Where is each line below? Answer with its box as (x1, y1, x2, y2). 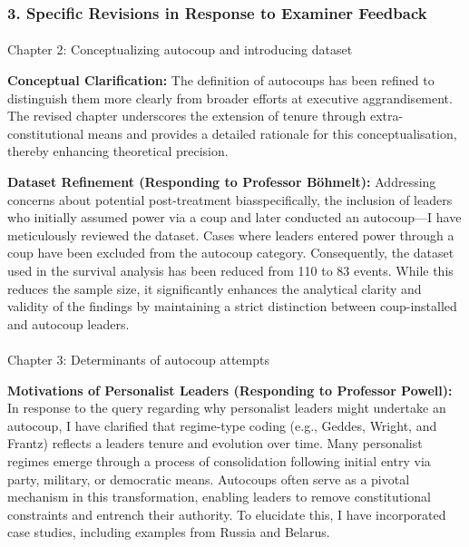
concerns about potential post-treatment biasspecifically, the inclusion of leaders (7, 190, 453, 209)
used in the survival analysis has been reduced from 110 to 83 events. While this (7, 260, 454, 279)
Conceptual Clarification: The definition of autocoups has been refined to (7, 71, 435, 90)
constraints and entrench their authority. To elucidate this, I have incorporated (7, 504, 446, 523)
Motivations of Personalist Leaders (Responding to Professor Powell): (7, 380, 453, 399)
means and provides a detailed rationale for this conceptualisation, (87, 123, 457, 142)
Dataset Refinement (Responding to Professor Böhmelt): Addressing (7, 172, 436, 190)
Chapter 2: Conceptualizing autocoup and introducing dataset (7, 40, 353, 59)
